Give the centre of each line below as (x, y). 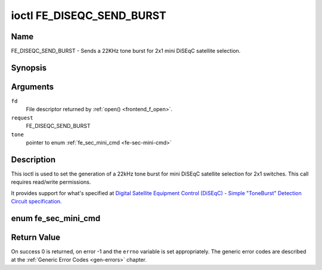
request (22, 118)
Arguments (32, 87)
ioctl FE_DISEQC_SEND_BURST (89, 15)
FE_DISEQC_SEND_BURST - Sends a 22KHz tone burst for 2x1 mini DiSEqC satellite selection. (126, 51)
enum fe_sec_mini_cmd (56, 218)
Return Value (36, 237)
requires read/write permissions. (51, 182)
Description (33, 160)
